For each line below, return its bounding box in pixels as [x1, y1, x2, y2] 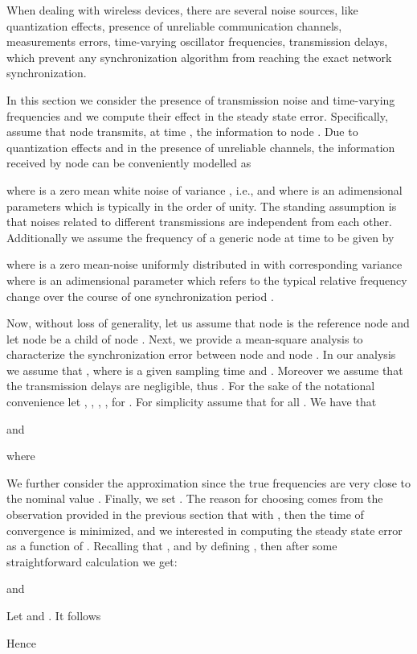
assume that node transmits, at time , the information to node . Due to [6, 123, 358, 140]
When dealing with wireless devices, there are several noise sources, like [6, 2, 358, 18]
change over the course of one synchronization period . [6, 287, 274, 304]
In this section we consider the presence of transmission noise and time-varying [6, 91, 395, 108]
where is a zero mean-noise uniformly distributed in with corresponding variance [6, 256, 403, 273]
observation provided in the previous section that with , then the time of [6, 506, 364, 523]
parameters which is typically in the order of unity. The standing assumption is [6, 197, 397, 214]
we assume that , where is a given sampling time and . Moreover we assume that [6, 361, 403, 378]
